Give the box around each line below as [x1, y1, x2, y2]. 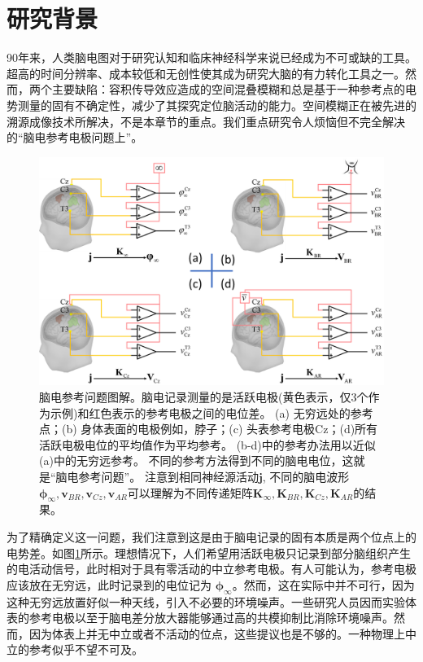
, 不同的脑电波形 [262, 467, 350, 484]
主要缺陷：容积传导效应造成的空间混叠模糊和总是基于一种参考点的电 [51, 81, 416, 98]
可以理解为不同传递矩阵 [127, 484, 253, 501]
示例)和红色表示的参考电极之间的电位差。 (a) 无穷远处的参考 [50, 404, 373, 421]
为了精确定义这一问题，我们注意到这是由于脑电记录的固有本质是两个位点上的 [7, 528, 416, 545]
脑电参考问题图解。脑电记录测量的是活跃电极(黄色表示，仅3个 [39, 388, 368, 406]
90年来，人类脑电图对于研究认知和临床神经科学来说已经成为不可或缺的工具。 [7, 49, 416, 66]
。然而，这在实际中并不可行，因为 [232, 576, 415, 593]
